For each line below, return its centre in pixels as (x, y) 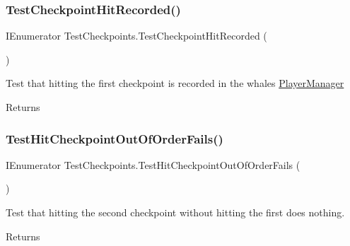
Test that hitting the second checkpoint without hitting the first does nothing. (175, 212)
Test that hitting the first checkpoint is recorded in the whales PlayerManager (175, 83)
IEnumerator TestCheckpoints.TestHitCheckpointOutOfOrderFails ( (153, 164)
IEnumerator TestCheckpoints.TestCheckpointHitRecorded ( (136, 36)
